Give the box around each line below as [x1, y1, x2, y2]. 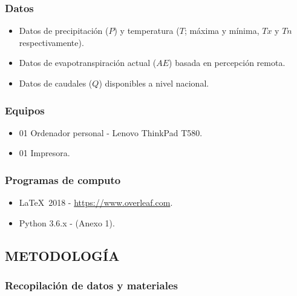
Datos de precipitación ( [19, 24, 109, 37]
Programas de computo [5, 172, 121, 187]
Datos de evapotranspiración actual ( [19, 56, 157, 69]
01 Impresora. [19, 146, 70, 159]
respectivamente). [19, 36, 84, 48]
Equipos [5, 102, 45, 117]
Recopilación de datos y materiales [5, 278, 178, 293]
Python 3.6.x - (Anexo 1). [19, 216, 115, 229]
